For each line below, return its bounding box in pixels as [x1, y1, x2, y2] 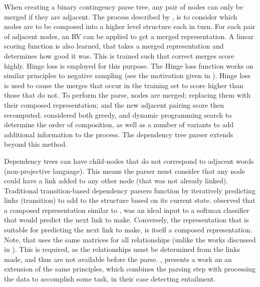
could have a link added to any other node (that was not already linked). [4, 175, 228, 186]
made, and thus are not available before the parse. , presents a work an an [4, 253, 232, 264]
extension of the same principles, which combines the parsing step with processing [4, 263, 255, 274]
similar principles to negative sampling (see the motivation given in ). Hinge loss [4, 70, 251, 81]
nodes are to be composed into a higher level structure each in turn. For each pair [4, 21, 255, 32]
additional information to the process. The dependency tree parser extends [4, 129, 233, 139]
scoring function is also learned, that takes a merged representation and [4, 41, 224, 51]
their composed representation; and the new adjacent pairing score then [4, 99, 224, 110]
